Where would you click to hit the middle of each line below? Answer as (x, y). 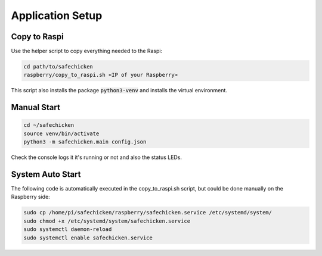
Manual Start (36, 107)
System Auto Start (46, 174)
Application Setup (57, 15)
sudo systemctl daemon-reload (68, 230)
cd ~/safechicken (49, 125)
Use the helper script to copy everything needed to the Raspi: (87, 51)
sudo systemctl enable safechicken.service (88, 238)
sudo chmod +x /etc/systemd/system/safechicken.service (107, 221)
